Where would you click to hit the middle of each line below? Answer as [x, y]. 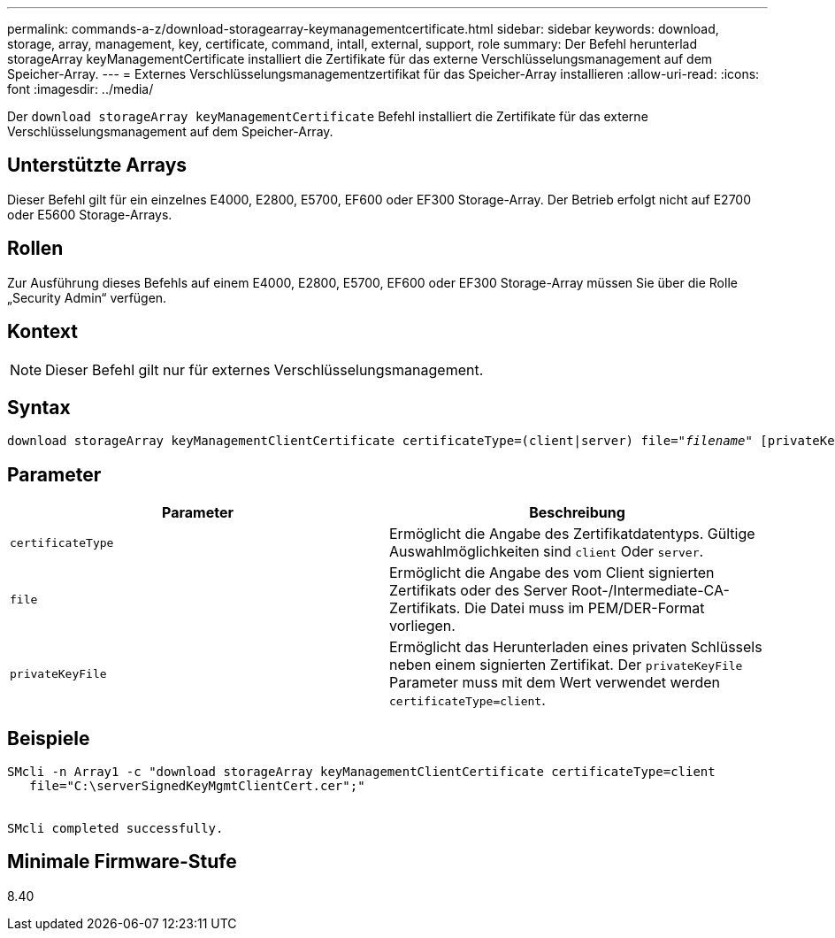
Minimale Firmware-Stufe [122, 862]
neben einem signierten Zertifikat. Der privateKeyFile [566, 665]
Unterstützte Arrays [97, 165]
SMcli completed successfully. [115, 829]
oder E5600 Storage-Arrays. [90, 214]
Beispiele [49, 738]
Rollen [35, 249]
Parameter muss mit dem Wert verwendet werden [555, 683]
